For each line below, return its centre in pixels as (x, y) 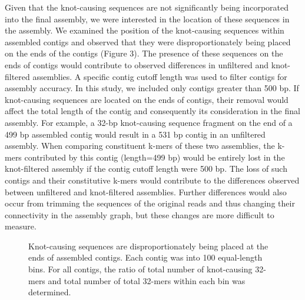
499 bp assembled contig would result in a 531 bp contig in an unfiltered (135, 134)
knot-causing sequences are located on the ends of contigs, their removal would (147, 99)
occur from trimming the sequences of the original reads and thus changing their (150, 203)
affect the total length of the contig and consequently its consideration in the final (152, 111)
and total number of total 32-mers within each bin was (147, 280)
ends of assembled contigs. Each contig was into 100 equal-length (145, 257)
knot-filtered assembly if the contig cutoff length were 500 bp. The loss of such (146, 169)
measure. (21, 226)
